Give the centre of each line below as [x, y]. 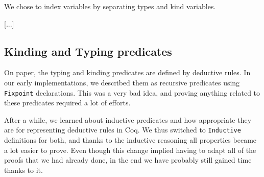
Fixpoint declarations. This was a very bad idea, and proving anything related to [132, 92]
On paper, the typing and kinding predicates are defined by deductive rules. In [127, 72]
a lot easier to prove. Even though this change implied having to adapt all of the [130, 150]
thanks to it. [23, 170]
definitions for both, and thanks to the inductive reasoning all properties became [130, 140]
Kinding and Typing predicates [88, 51]
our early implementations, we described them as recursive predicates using [122, 82]
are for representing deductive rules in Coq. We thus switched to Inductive [123, 130]
